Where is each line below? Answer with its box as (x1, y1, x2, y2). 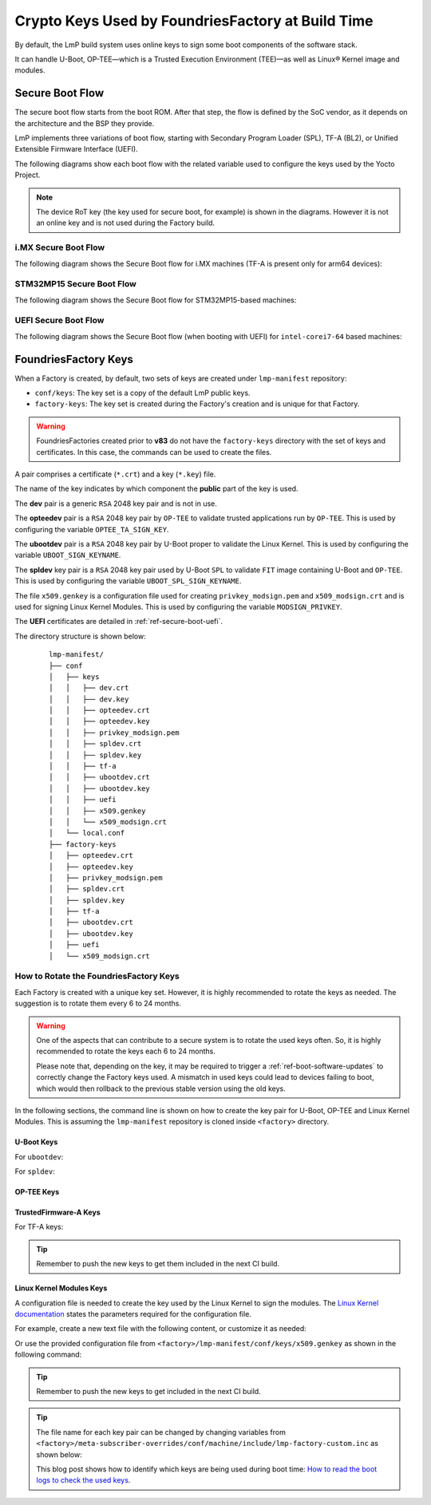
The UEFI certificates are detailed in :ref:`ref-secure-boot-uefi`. (14, 617, 223, 626)
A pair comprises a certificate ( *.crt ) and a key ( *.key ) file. (14, 469, 216, 479)
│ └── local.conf (49, 828, 125, 838)
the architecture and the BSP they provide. (14, 118, 155, 128)
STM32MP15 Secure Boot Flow (14, 278, 137, 290)
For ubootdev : (14, 1151, 64, 1161)
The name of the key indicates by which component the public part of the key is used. (14, 484, 299, 494)
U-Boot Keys (14, 1137, 58, 1147)
